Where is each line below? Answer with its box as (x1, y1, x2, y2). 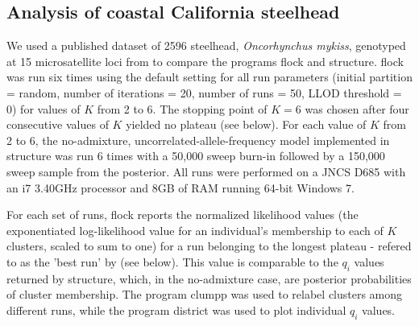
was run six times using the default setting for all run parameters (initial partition (6, 68, 413, 85)
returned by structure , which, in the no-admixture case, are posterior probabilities (6, 270, 412, 287)
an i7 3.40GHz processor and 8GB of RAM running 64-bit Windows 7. (6, 179, 355, 196)
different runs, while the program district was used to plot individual (6, 301, 346, 318)
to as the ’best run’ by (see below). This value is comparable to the (6, 253, 338, 270)
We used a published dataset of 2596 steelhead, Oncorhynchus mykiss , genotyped (6, 37, 406, 54)
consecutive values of (6, 116, 109, 133)
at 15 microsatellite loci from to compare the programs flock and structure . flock (6, 52, 404, 69)
